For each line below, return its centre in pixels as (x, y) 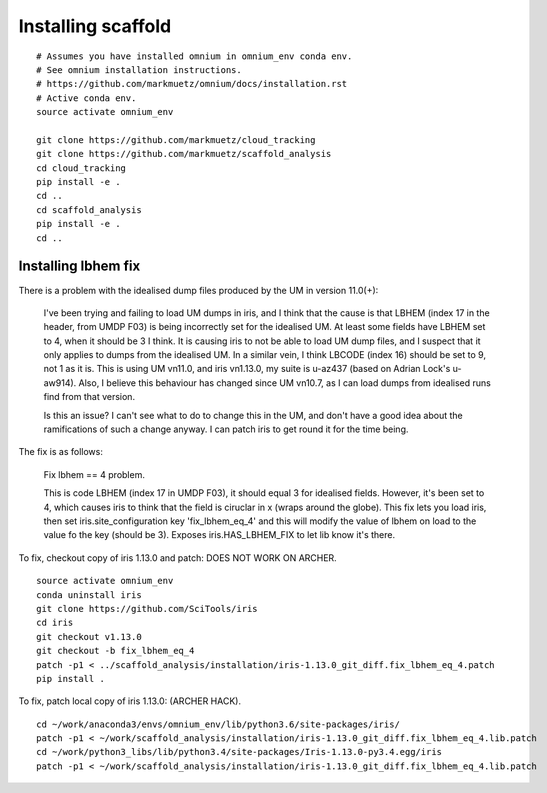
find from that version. (89, 397)
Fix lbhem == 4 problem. (94, 474)
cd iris (55, 623)
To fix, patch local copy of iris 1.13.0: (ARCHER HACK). (130, 701)
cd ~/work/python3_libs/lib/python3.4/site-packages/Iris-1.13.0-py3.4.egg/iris (239, 752)
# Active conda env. (86, 98)
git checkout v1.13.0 (89, 636)
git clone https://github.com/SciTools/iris (147, 608)
